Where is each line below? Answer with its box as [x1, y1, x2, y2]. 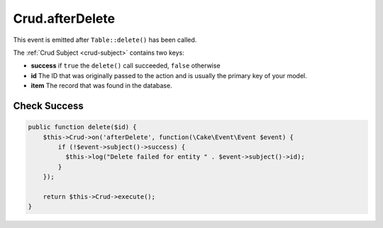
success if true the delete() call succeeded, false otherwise [30, 61, 221, 70]
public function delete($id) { [28, 123, 138, 131]
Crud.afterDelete [13, 11, 116, 26]
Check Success [13, 99, 84, 112]
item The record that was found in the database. [30, 82, 173, 90]
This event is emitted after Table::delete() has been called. [13, 36, 197, 44]
